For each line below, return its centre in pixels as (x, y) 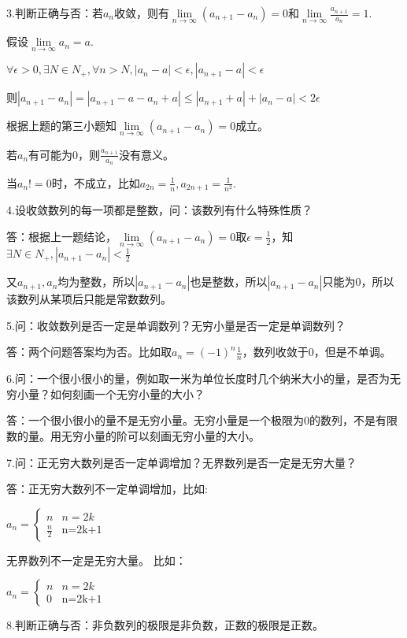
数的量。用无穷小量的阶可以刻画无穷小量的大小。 (133, 435)
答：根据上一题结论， (61, 236)
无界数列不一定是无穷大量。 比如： (96, 560)
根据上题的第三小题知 (61, 126)
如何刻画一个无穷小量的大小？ (127, 393)
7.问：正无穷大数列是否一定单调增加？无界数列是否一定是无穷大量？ (181, 462)
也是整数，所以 (229, 282)
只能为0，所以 (358, 282)
